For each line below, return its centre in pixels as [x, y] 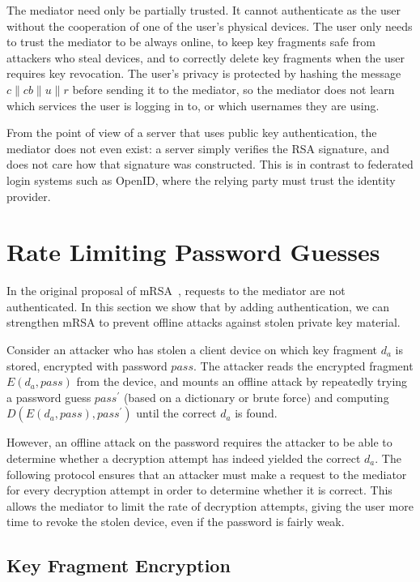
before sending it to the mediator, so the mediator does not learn [233, 89]
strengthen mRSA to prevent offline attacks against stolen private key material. [204, 322]
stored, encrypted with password [87, 365]
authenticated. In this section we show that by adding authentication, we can [198, 306]
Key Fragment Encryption [119, 565]
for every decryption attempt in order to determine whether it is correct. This [199, 490]
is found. [256, 413]
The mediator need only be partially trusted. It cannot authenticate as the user [204, 10]
